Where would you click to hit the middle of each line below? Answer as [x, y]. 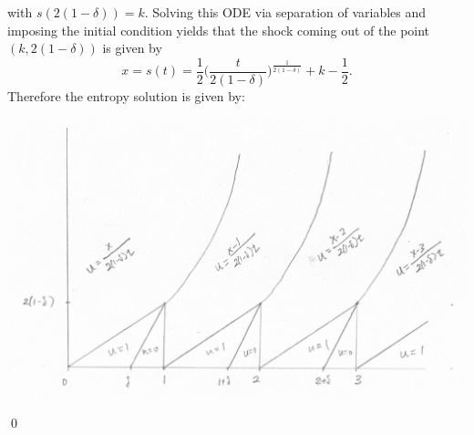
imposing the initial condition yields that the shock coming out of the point [219, 30]
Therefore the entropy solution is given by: [126, 95]
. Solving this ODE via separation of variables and [285, 12]
